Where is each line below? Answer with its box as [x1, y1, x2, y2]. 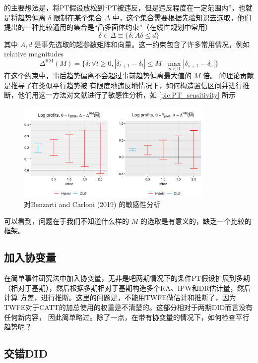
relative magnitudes [4, 49, 64, 59]
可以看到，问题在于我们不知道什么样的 [4, 215, 129, 226]
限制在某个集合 [53, 12, 102, 22]
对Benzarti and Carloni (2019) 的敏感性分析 [24, 199, 161, 209]
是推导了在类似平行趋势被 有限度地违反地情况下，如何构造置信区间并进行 [4, 80, 243, 90]
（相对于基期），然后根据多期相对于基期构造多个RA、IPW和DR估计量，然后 [4, 282, 251, 293]
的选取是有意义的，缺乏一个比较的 [140, 215, 252, 226]
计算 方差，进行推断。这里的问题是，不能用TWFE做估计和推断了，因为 [4, 292, 236, 303]
